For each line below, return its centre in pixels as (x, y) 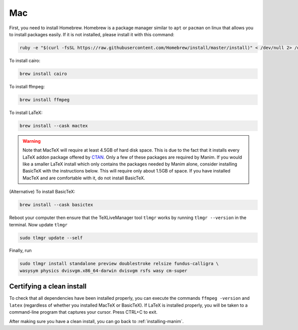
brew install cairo (43, 74)
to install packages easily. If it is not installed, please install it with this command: (92, 34)
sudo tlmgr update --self (51, 238)
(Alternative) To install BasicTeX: (42, 192)
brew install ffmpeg (44, 100)
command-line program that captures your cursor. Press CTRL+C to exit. (83, 312)
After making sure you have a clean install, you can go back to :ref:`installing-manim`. (96, 321)
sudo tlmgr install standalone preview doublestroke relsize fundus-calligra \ (119, 264)
